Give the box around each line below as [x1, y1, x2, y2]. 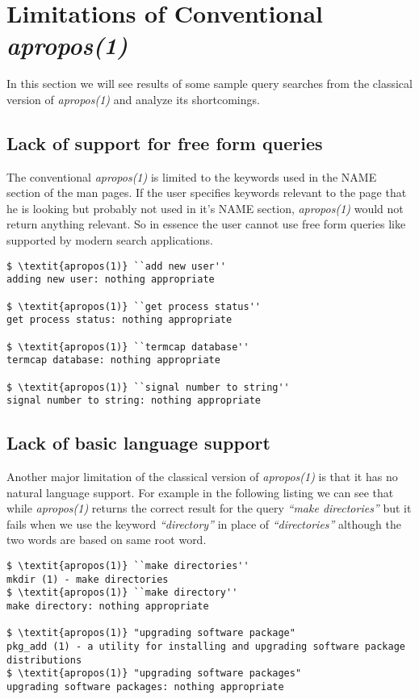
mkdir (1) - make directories [6, 573, 169, 585]
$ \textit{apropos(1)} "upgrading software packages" [6, 668, 302, 680]
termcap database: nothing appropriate [6, 354, 220, 366]
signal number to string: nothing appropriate [6, 395, 261, 407]
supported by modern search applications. [6, 232, 213, 249]
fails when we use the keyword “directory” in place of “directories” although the [6, 515, 401, 532]
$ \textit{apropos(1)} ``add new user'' [6, 260, 227, 272]
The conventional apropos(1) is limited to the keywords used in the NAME [6, 168, 377, 185]
